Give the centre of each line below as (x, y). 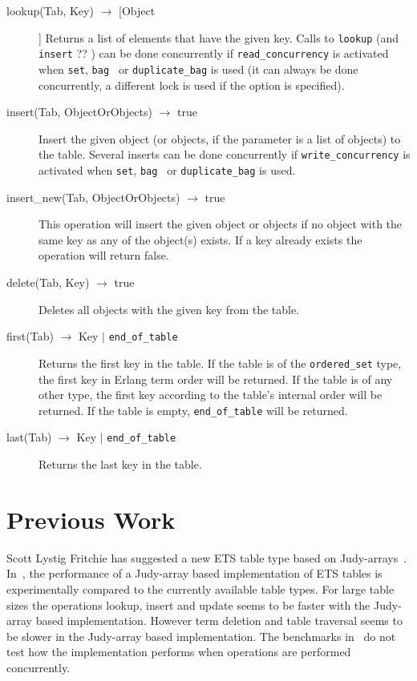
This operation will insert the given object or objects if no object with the (221, 224)
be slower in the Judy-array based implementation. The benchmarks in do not (201, 636)
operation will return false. (104, 255)
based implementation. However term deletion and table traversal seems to (219, 621)
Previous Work (91, 519)
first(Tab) (30, 336)
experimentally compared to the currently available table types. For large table (200, 588)
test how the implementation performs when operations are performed (179, 652)
